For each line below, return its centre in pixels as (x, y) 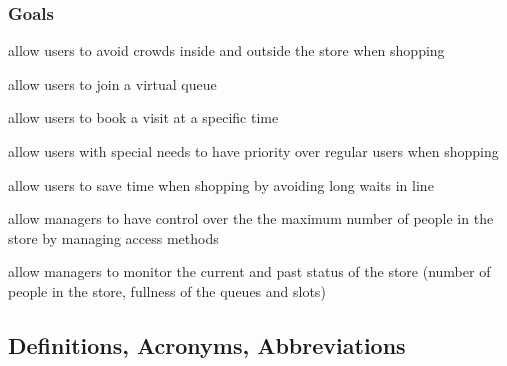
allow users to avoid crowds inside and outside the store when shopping (226, 50)
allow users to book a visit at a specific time (143, 117)
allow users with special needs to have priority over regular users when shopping (253, 151)
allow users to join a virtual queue (112, 83)
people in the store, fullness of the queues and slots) (167, 290)
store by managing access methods (113, 237)
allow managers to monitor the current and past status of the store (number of (249, 271)
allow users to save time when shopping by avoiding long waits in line (221, 184)
